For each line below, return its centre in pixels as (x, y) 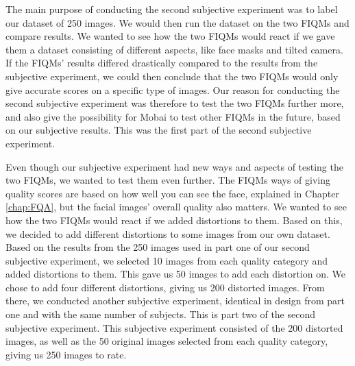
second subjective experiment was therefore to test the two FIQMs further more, (175, 103)
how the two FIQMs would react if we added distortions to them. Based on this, (174, 220)
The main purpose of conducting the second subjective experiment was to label (172, 9)
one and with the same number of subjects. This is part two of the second (161, 314)
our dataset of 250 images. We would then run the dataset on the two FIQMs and (177, 22)
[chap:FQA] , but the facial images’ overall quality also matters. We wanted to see (176, 207)
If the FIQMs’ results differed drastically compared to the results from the (162, 63)
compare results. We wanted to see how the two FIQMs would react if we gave (170, 36)
